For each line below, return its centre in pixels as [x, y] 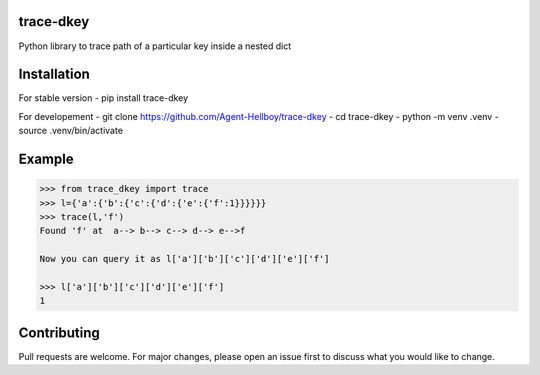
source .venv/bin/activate [71, 131]
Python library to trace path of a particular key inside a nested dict [155, 46]
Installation [54, 74]
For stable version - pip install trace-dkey [103, 98]
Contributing [59, 332]
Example [46, 159]
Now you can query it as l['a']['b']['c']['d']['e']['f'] [184, 259]
